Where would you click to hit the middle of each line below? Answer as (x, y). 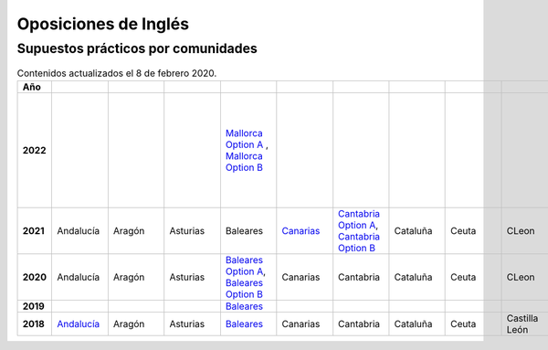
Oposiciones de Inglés (103, 24)
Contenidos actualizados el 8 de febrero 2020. (117, 73)
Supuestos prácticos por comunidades (137, 48)
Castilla (522, 318)
